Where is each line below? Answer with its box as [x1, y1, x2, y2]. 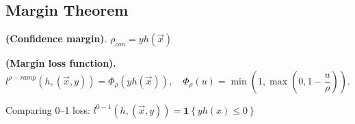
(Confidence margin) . [5, 31, 107, 46]
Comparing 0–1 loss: [5, 102, 90, 117]
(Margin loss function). [5, 56, 116, 70]
